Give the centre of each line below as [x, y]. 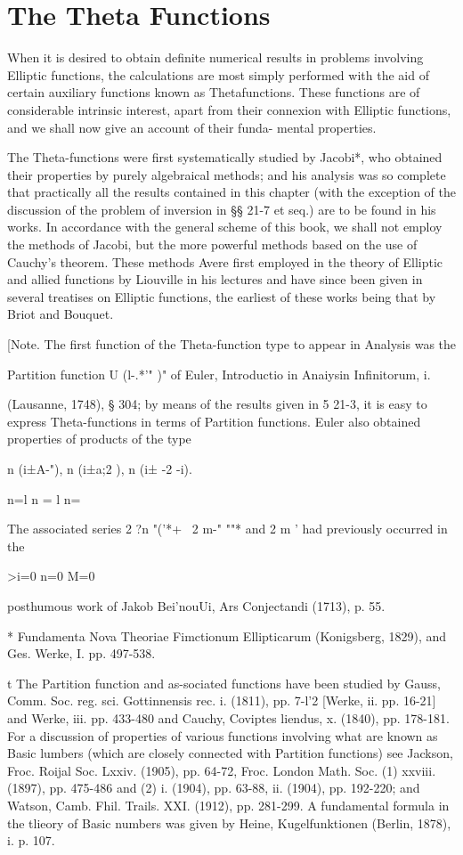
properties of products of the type [99, 439]
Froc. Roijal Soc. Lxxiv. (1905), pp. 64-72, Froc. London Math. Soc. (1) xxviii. [222, 770]
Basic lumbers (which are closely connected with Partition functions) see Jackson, [230, 753]
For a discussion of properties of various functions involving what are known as [223, 735]
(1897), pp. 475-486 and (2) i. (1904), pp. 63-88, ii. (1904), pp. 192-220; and [214, 788]
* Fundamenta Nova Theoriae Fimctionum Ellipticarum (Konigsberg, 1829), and [227, 635]
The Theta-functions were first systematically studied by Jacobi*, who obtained [225, 157]
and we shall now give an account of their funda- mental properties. [192, 127]
